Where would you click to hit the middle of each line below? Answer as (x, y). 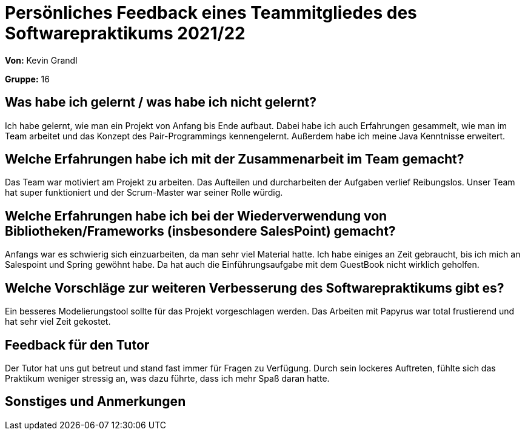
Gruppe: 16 (27, 79)
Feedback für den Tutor (77, 345)
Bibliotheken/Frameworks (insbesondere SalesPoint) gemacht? (200, 231)
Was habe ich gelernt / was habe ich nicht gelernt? (161, 102)
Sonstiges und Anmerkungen (95, 402)
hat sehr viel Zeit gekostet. (58, 322)
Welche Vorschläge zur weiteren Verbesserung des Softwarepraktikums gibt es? (255, 288)
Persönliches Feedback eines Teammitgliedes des (211, 13)
